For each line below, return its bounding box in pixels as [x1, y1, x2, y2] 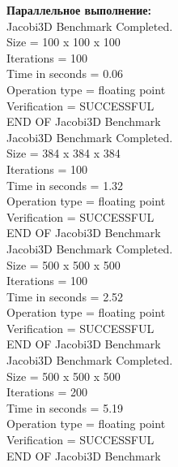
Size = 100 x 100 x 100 [6, 33, 121, 50]
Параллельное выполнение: [6, 2, 151, 18]
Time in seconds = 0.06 [6, 65, 124, 82]
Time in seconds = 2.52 [6, 288, 124, 305]
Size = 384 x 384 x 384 [6, 145, 121, 162]
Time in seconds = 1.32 [6, 176, 124, 193]
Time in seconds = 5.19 [6, 399, 124, 416]
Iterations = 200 [6, 383, 88, 400]
